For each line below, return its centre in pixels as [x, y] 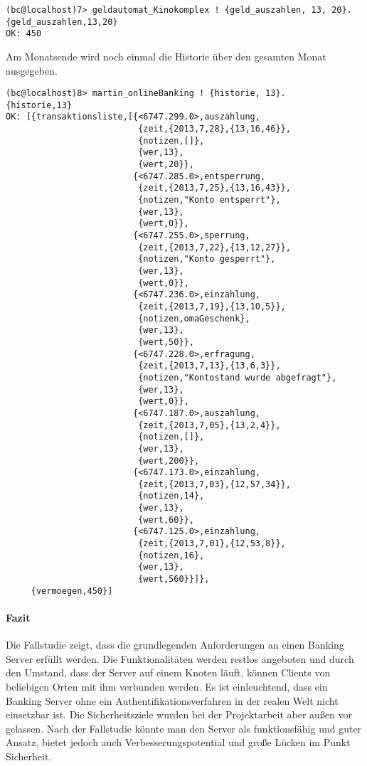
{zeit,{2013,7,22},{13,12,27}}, [214, 247]
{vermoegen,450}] [72, 591]
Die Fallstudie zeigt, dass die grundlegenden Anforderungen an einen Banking [175, 645]
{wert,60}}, [166, 520]
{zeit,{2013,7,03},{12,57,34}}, [214, 484]
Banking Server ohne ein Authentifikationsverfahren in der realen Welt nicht [172, 700]
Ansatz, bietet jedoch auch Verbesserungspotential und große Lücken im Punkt [178, 742]
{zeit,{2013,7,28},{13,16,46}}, [214, 129]
